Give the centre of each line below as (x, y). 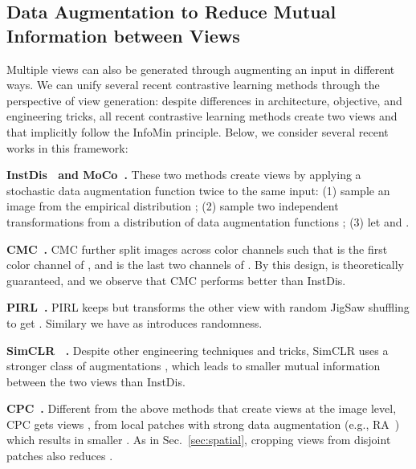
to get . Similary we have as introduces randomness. (135, 322)
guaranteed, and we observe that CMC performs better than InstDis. (176, 280)
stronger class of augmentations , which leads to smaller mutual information (194, 366)
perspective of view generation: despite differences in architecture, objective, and (204, 100)
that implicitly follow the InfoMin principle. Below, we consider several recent (198, 131)
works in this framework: (67, 147)
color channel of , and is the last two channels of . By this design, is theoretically (205, 265)
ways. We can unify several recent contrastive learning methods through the (193, 85)
